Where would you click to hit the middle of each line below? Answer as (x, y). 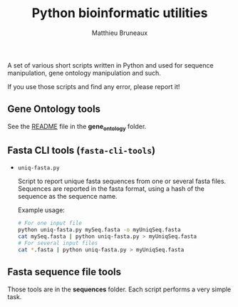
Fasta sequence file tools (64, 272)
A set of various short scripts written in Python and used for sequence (110, 65)
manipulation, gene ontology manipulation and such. (84, 73)
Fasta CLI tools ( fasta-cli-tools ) (81, 150)
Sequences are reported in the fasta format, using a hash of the (111, 189)
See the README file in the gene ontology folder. (77, 127)
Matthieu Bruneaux (120, 33)
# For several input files (58, 243)
